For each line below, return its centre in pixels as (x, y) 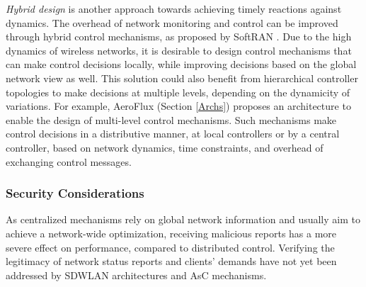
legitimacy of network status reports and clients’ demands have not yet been (171, 261)
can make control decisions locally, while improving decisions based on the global (181, 64)
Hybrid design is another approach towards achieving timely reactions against (174, 9)
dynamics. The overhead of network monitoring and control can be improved (172, 22)
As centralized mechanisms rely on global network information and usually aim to (183, 219)
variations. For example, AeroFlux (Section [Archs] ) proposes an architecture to (178, 106)
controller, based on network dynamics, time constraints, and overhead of (165, 147)
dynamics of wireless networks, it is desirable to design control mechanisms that (179, 50)
